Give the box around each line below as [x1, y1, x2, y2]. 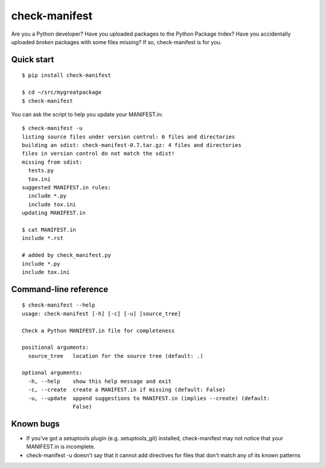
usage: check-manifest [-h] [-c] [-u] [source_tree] [22, 310, 181, 317]
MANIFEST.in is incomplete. [26, 443, 96, 450]
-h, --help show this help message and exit [28, 378, 172, 385]
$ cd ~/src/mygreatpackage [22, 89, 102, 96]
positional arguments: [22, 344, 89, 351]
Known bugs [11, 418, 60, 429]
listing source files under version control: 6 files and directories [22, 133, 235, 140]
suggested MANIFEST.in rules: [22, 184, 112, 191]
